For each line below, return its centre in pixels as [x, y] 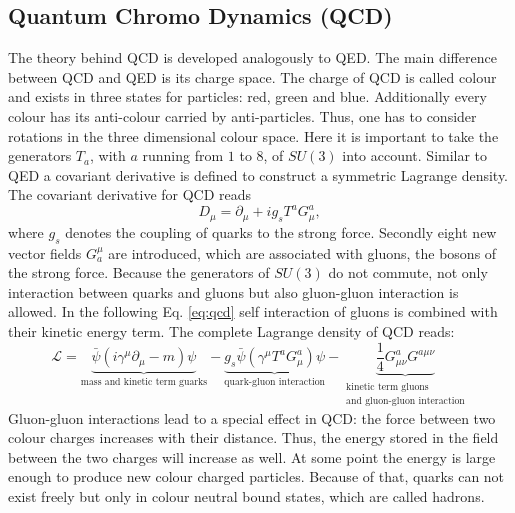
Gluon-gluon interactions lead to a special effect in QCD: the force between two [252, 417]
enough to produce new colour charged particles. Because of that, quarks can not [256, 476]
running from [183, 155]
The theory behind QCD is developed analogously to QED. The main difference [252, 57]
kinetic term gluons [387, 386]
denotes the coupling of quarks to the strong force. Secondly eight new [281, 231]
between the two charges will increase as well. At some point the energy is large [252, 456]
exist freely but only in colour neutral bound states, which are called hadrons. [246, 495]
